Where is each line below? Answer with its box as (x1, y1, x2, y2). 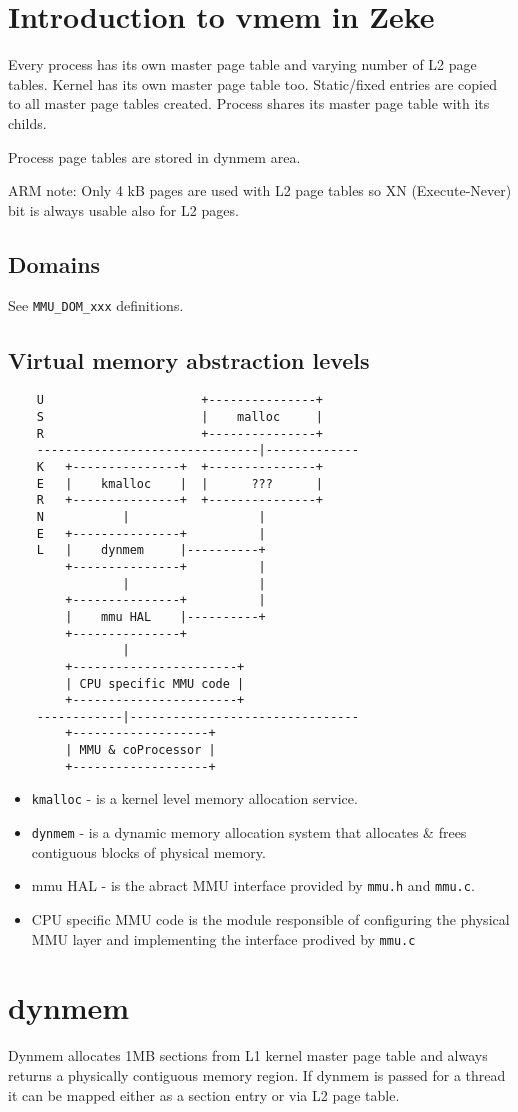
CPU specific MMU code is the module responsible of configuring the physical (31, 909, 510, 929)
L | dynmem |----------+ (36, 543, 266, 558)
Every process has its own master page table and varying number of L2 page (8, 54, 477, 75)
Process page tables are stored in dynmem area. (8, 146, 301, 167)
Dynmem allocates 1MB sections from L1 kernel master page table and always (8, 1045, 488, 1066)
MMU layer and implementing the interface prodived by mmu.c (31, 928, 416, 949)
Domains (8, 248, 101, 279)
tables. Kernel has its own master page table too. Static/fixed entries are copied (8, 73, 497, 94)
